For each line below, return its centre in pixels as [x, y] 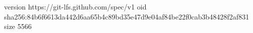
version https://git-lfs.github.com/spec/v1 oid [75, 6]
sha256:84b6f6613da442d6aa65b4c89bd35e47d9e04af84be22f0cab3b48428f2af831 [127, 16]
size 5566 [18, 26]
